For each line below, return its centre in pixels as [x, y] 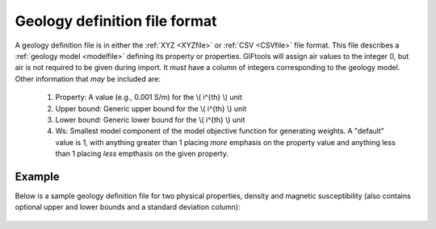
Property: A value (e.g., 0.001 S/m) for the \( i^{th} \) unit [149, 98]
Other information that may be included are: [88, 79]
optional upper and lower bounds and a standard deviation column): [128, 207]
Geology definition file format [116, 21]
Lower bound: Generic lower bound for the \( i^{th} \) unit [150, 119]
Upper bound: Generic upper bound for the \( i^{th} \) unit [151, 108]
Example [37, 176]
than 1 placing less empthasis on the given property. [142, 154]
